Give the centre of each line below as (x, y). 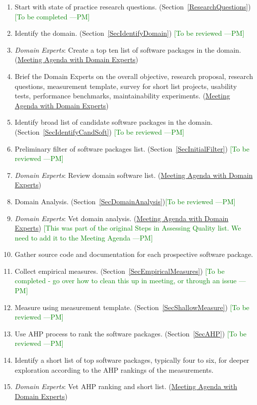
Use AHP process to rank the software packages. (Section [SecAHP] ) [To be (130, 333)
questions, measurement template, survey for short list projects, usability (126, 86)
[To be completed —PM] (52, 16)
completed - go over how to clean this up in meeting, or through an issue (126, 281)
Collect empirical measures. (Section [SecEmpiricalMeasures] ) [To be (120, 271)
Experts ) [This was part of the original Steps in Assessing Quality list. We (128, 228)
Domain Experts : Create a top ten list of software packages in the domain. (128, 49)
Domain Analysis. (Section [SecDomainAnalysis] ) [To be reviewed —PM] (125, 201)
